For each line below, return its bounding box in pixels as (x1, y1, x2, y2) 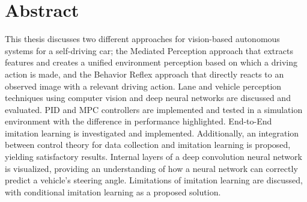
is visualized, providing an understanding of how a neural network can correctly (5, 162, 298, 174)
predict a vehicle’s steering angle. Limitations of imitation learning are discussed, (5, 174, 303, 186)
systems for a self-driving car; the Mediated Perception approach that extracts (5, 44, 293, 57)
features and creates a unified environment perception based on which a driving (5, 56, 297, 69)
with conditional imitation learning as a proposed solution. (5, 185, 221, 198)
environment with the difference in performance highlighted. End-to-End (5, 115, 272, 127)
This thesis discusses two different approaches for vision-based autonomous (5, 32, 280, 45)
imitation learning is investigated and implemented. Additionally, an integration (5, 126, 299, 139)
